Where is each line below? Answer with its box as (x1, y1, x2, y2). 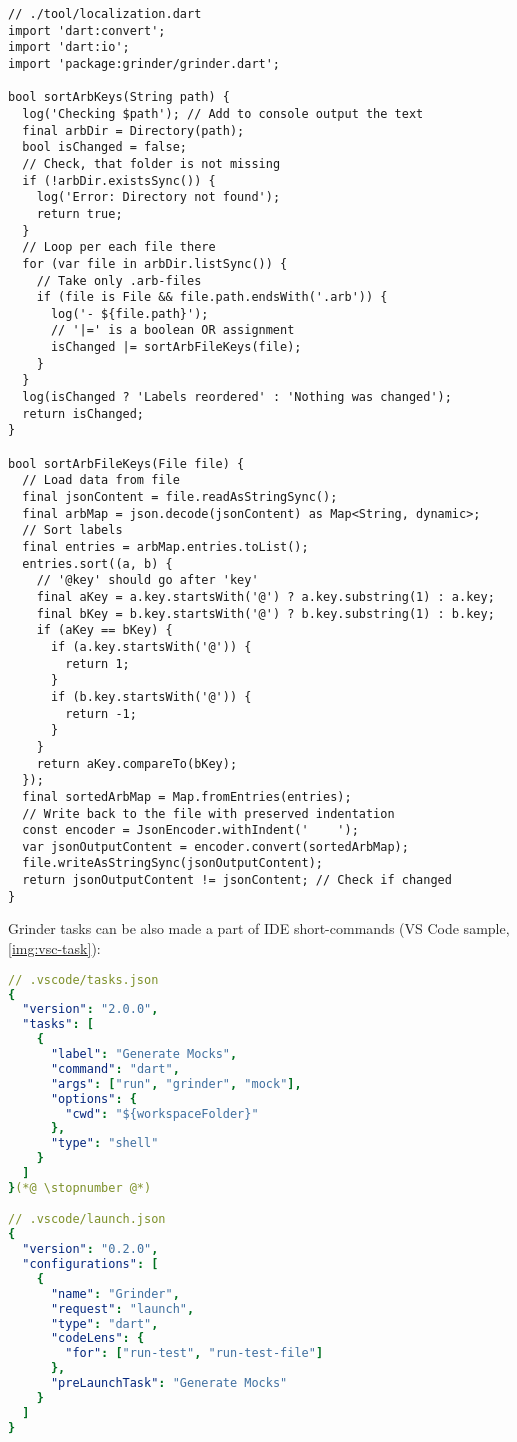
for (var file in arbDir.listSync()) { (22, 256, 288, 271)
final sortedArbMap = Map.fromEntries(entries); (22, 789, 352, 804)
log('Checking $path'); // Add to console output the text (22, 106, 424, 121)
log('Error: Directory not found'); (36, 190, 281, 205)
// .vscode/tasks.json (8, 972, 159, 987)
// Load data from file (22, 473, 180, 488)
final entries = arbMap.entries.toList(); (22, 540, 309, 554)
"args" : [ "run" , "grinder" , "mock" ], (50, 1076, 302, 1091)
